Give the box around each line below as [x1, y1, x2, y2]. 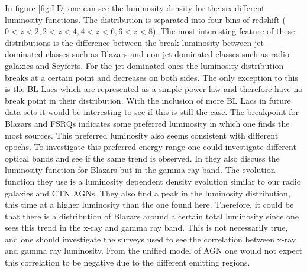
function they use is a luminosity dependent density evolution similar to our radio [5, 175, 301, 187]
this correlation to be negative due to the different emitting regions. [5, 256, 250, 268]
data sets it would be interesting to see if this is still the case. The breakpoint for [5, 106, 299, 118]
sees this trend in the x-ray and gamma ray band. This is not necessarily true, [5, 221, 288, 234]
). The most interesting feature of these [153, 25, 295, 37]
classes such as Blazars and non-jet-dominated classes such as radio [46, 48, 289, 60]
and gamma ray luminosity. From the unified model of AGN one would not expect [5, 244, 303, 257]
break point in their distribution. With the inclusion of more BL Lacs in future [5, 94, 291, 106]
